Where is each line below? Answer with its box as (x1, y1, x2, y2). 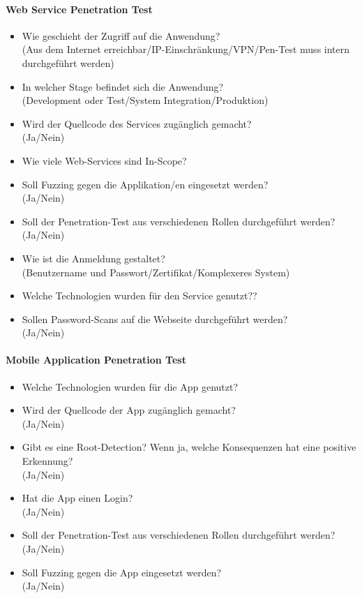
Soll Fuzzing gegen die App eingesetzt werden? (22, 565, 222, 579)
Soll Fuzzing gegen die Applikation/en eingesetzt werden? (22, 177, 269, 191)
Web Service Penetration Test (6, 1, 153, 16)
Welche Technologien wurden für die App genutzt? (22, 379, 239, 394)
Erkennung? (22, 454, 73, 468)
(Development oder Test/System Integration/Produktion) (22, 93, 269, 107)
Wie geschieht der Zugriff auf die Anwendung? (22, 28, 220, 43)
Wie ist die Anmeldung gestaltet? (22, 251, 165, 265)
